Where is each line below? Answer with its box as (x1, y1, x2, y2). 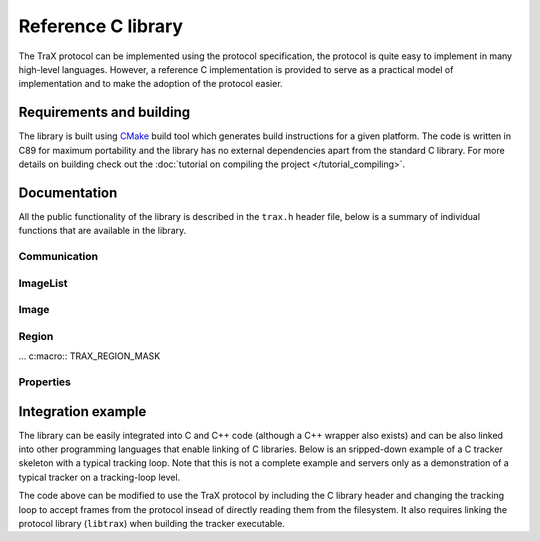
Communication (18, 250, 99, 264)
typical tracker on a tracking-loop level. (18, 471, 181, 483)
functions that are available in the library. (18, 225, 187, 237)
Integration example (18, 403, 147, 420)
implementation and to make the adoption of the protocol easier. (18, 78, 284, 90)
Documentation (18, 184, 118, 201)
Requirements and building (18, 104, 191, 121)
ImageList (18, 276, 68, 290)
